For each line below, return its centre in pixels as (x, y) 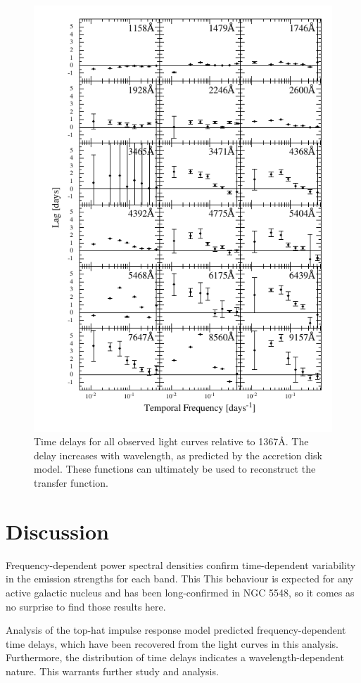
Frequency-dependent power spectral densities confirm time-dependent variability (181, 564)
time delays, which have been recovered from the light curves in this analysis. (172, 643)
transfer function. (71, 483)
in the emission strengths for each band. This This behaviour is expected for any (179, 579)
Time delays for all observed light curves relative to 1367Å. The (171, 441)
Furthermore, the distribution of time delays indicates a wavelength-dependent (175, 657)
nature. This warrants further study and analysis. (112, 671)
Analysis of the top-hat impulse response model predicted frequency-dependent (176, 630)
